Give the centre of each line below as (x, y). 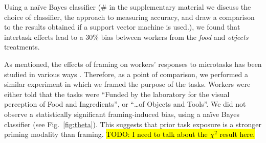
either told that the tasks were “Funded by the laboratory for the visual (117, 94)
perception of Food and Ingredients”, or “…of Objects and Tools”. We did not (125, 104)
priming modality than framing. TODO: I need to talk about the (106, 134)
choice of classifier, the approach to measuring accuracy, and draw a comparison (129, 17)
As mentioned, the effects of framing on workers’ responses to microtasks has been (133, 64)
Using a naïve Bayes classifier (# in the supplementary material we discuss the (128, 7)
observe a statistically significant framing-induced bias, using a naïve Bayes (122, 114)
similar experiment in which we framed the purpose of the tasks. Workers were (127, 84)
